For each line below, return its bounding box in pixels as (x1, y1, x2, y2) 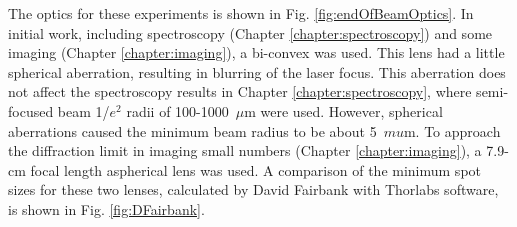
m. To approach (403, 120, 501, 141)
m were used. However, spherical (244, 100, 443, 121)
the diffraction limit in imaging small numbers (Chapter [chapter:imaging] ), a (8, 140, 482, 161)
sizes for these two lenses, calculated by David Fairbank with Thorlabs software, (8, 179, 499, 200)
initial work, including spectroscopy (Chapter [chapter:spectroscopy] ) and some (8, 22, 493, 43)
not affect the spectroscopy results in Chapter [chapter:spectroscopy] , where (8, 81, 472, 102)
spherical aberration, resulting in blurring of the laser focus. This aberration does (8, 61, 506, 82)
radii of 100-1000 (126, 100, 229, 121)
